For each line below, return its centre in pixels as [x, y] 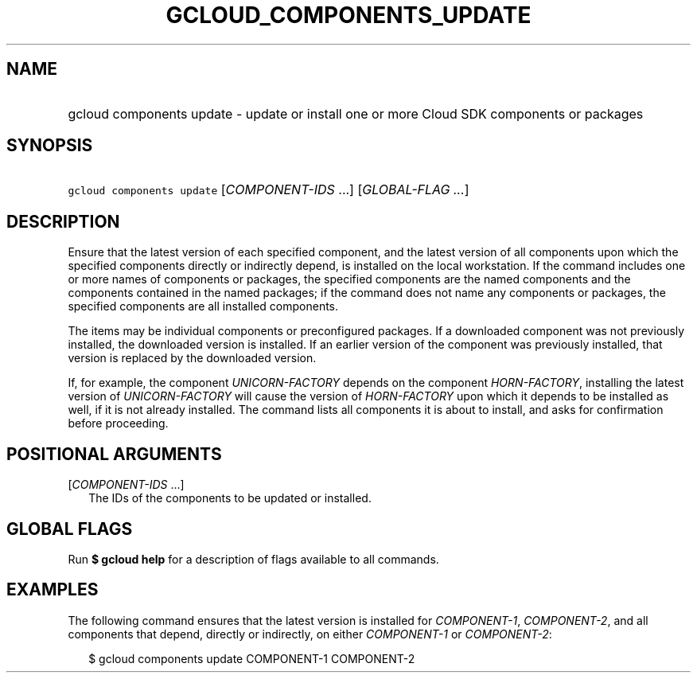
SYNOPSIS [50, 146]
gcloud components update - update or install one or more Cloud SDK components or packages [356, 113]
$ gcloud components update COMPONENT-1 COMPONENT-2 [252, 658]
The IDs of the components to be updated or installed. [230, 498]
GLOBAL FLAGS [70, 529]
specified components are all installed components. [203, 306]
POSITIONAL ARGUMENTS [114, 454]
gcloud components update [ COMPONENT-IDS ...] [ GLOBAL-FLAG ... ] [269, 190]
